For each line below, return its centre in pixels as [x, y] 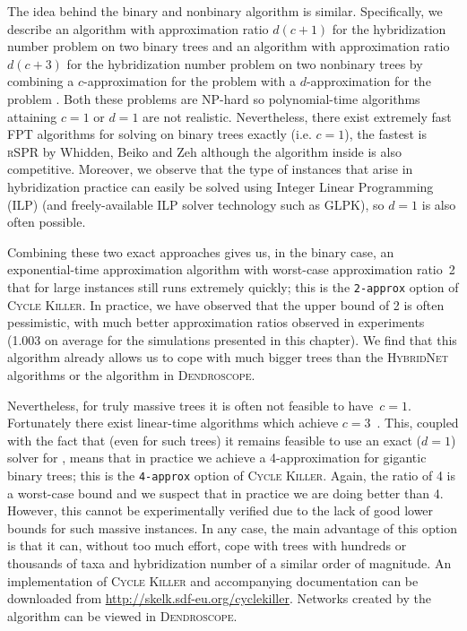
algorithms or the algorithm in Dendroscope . [131, 374]
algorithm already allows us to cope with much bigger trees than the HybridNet [228, 357]
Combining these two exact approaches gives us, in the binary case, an [201, 251]
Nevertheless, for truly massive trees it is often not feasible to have [190, 405]
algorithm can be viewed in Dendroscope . [122, 615]
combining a [41, 81]
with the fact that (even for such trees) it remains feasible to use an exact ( [215, 440]
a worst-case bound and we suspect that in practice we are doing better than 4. [225, 493]
